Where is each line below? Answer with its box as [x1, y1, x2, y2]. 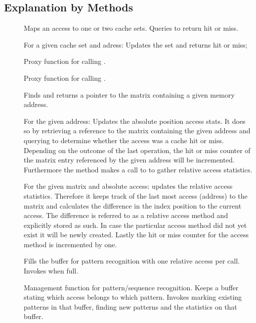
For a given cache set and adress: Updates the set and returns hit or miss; [24, 39, 248, 50]
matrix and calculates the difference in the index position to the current [24, 200, 242, 211]
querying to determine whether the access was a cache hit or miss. [24, 135, 224, 145]
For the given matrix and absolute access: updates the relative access [24, 181, 233, 191]
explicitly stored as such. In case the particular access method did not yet [24, 219, 247, 230]
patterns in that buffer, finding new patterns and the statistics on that [24, 301, 237, 312]
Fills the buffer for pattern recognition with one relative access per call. [24, 256, 240, 266]
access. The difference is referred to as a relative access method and [24, 210, 228, 220]
